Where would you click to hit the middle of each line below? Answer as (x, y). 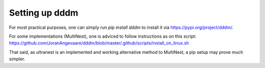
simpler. (17, 59)
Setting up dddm (44, 13)
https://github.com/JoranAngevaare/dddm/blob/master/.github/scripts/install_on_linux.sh (99, 43)
